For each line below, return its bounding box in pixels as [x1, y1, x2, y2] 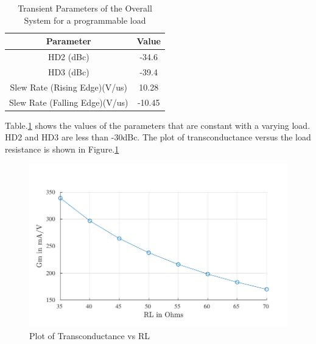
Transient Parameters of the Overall [18, 2, 152, 14]
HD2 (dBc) [47, 50, 90, 63]
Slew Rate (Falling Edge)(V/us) [9, 95, 128, 108]
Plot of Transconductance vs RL [29, 329, 150, 342]
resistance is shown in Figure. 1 [5, 142, 119, 155]
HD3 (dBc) [47, 65, 90, 78]
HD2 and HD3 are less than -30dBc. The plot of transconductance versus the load [5, 131, 311, 143]
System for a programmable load [24, 13, 146, 26]
